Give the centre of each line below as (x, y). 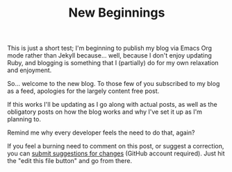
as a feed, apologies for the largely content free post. (83, 91)
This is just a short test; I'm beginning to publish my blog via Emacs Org (110, 48)
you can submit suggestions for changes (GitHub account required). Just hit (116, 153)
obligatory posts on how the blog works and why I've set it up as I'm (105, 112)
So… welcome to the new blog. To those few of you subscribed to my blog (114, 84)
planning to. (24, 119)
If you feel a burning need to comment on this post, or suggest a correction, (116, 146)
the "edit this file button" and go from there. (70, 161)
